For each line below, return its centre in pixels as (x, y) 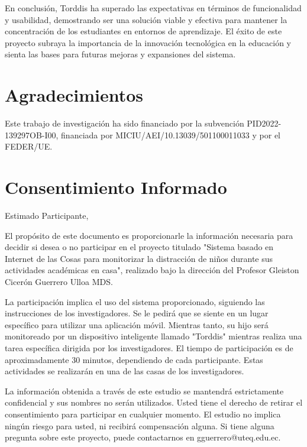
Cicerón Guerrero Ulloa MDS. (59, 281)
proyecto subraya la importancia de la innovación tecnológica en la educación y (148, 42)
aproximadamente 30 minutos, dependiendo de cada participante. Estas (134, 359)
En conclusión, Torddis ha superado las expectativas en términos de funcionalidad (153, 8)
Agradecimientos (74, 95)
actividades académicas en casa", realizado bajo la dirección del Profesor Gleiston (152, 270)
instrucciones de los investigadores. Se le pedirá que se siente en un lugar (137, 313)
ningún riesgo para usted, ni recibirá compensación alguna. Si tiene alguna (140, 425)
